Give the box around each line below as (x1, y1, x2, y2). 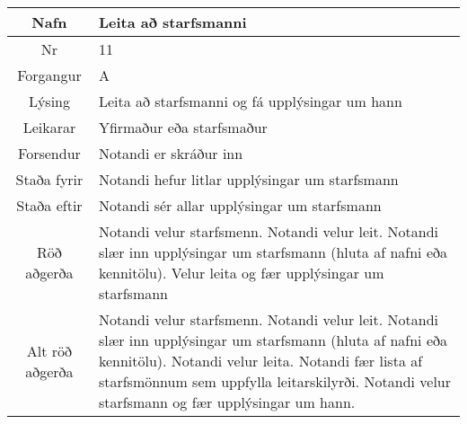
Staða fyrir (15, 169, 84, 190)
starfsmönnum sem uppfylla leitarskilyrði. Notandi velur (98, 371, 452, 392)
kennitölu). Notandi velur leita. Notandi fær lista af (98, 350, 423, 371)
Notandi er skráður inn (98, 143, 243, 163)
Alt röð (26, 340, 73, 361)
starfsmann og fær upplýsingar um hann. (98, 392, 356, 412)
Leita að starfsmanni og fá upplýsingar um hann (98, 91, 402, 111)
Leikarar (22, 117, 76, 137)
